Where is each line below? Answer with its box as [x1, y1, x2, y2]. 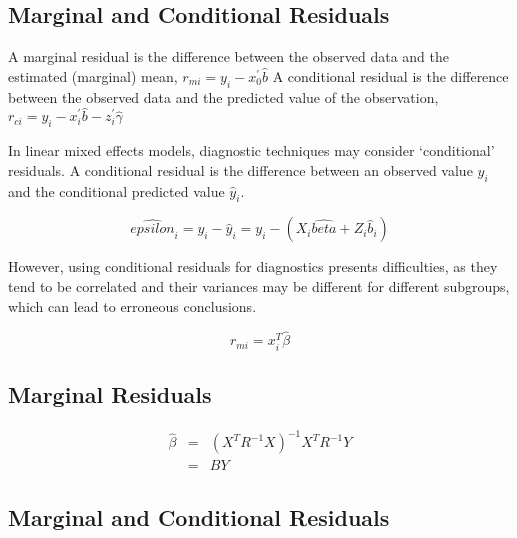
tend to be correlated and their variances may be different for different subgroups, [8, 275, 510, 296]
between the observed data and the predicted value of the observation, [8, 86, 439, 107]
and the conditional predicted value [8, 180, 225, 201]
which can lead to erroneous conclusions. [8, 295, 257, 316]
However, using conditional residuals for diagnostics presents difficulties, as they [8, 256, 498, 277]
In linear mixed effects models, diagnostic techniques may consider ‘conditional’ [8, 140, 495, 161]
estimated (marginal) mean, [8, 65, 178, 86]
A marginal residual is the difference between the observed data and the [8, 46, 449, 67]
